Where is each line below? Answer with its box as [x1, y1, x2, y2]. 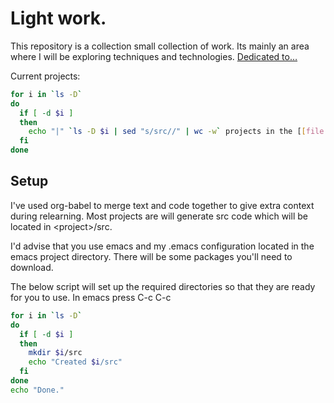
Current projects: [10, 70, 81, 82]
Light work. [10, 7, 107, 30]
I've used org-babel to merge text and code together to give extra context [10, 199, 315, 211]
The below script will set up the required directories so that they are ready [10, 280, 316, 292]
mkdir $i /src [28, 348, 83, 358]
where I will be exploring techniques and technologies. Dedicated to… [10, 50, 298, 62]
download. [10, 261, 54, 273]
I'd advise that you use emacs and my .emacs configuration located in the [10, 240, 315, 252]
